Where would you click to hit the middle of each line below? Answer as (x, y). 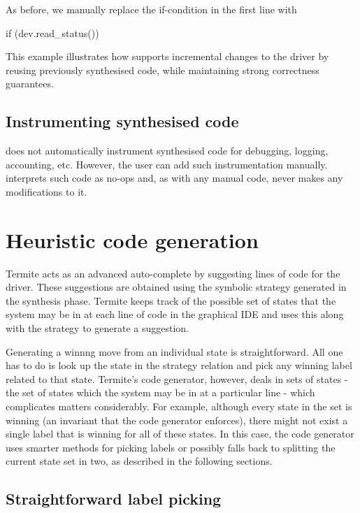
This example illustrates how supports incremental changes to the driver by (167, 56)
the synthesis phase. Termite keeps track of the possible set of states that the (171, 300)
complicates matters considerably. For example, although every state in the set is (179, 406)
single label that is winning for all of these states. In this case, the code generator (180, 434)
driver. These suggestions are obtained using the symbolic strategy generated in (176, 287)
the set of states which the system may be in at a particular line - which (160, 392)
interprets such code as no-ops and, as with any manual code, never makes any (174, 178)
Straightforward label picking (114, 499)
